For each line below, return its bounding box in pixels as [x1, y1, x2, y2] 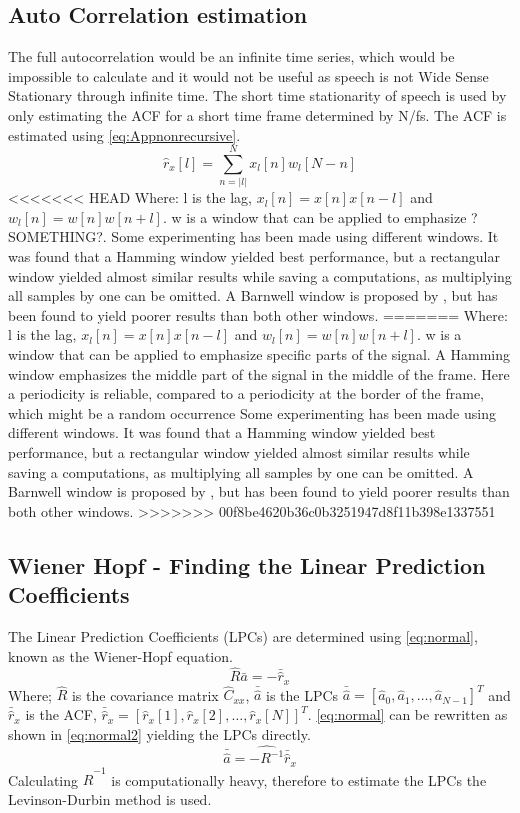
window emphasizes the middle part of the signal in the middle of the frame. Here [8, 363, 510, 384]
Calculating [8, 769, 79, 790]
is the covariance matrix [71, 684, 219, 705]
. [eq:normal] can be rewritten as [307, 704, 508, 725]
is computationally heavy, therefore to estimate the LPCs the [111, 769, 487, 790]
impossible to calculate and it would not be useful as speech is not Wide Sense [8, 65, 489, 86]
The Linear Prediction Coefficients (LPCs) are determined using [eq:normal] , [8, 625, 478, 646]
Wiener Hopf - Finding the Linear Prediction [8, 549, 486, 580]
